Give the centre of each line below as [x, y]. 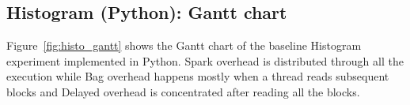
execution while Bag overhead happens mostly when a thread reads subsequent [198, 76]
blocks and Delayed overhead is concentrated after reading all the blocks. [183, 91]
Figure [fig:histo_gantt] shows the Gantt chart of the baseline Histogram [184, 45]
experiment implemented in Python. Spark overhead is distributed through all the [205, 60]
